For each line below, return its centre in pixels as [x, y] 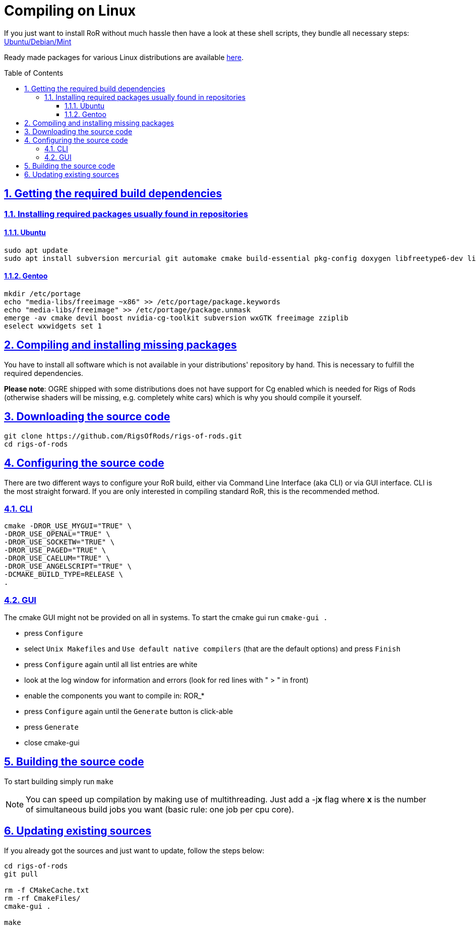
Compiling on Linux [70, 11]
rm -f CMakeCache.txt [47, 890]
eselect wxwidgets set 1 [53, 326]
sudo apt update [36, 250]
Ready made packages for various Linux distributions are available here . [124, 57]
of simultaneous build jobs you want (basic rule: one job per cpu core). [160, 809]
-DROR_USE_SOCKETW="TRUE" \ [59, 542]
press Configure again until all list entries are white [111, 665]
